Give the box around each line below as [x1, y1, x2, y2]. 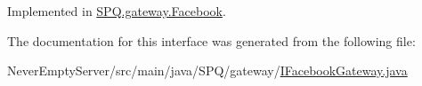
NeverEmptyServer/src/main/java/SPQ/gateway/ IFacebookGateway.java [7, 61, 408, 80]
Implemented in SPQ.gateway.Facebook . [7, 2, 226, 20]
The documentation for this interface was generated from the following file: [7, 31, 416, 50]
